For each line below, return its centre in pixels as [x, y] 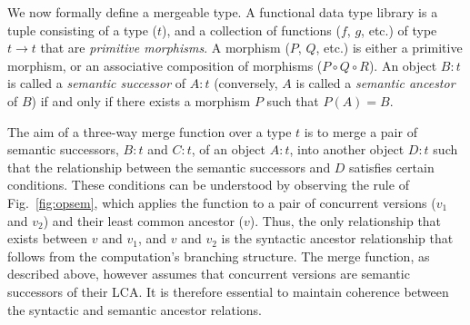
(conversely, [246, 83]
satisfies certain [392, 167]
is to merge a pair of [360, 131]
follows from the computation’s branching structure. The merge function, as [219, 256]
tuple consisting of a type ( [83, 30]
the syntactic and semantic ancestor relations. [135, 309]
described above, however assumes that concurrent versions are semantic [209, 274]
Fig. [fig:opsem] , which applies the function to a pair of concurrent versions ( [222, 202]
